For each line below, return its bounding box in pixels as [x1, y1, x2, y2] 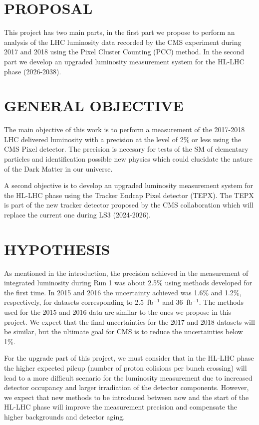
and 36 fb [162, 297, 193, 307]
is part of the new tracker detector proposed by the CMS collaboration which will [4, 200, 254, 210]
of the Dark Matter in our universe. [4, 163, 113, 174]
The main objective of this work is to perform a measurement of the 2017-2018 [4, 124, 245, 135]
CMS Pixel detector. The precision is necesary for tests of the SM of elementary [4, 144, 249, 154]
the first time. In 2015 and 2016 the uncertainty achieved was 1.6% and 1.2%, [4, 287, 242, 297]
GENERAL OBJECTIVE [4, 95, 184, 116]
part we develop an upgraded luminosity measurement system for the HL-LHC [4, 56, 245, 66]
